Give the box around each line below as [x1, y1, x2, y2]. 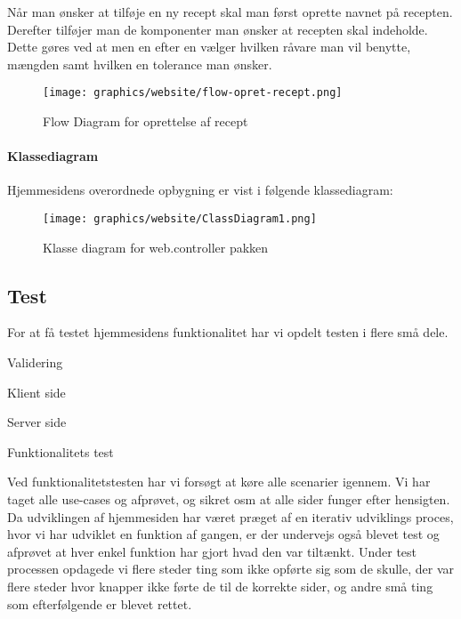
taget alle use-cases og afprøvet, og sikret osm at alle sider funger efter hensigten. [7, 490, 450, 509]
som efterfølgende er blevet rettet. [7, 594, 192, 613]
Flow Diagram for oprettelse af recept [43, 112, 248, 131]
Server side [7, 413, 67, 431]
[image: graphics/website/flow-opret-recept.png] [43, 86, 343, 100]
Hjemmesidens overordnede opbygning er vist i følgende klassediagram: [7, 181, 393, 199]
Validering [7, 353, 63, 372]
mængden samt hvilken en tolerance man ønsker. [7, 54, 272, 73]
